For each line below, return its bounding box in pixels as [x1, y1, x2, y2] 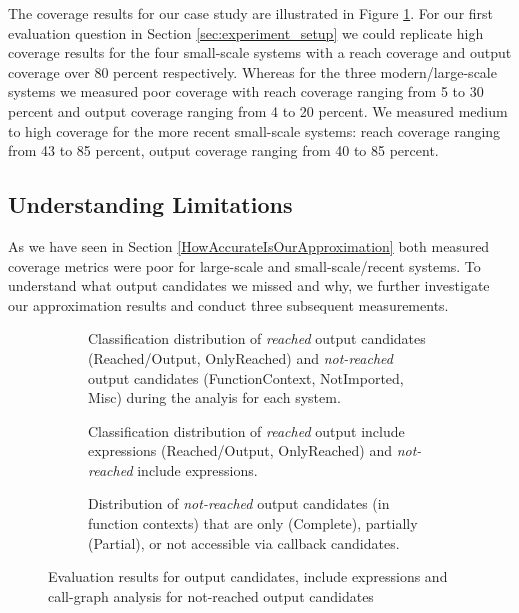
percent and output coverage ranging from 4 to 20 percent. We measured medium [8, 100, 508, 121]
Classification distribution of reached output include [88, 420, 405, 441]
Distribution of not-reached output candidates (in [88, 493, 390, 514]
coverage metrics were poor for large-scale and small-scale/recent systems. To [8, 255, 481, 276]
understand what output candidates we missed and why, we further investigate [8, 275, 490, 296]
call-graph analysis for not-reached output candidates [48, 585, 374, 606]
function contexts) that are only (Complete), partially [88, 513, 418, 534]
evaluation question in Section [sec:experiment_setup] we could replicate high [8, 22, 484, 43]
